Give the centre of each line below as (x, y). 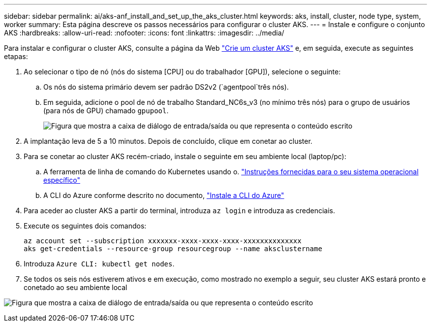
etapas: (16, 56)
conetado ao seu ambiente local (76, 287)
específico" (62, 180)
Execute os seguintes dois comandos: (85, 226)
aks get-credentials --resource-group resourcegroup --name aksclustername (173, 249)
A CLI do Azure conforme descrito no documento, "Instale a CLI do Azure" (164, 195)
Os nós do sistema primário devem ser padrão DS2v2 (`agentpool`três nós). (166, 87)
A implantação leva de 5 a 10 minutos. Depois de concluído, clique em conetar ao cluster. (168, 141)
